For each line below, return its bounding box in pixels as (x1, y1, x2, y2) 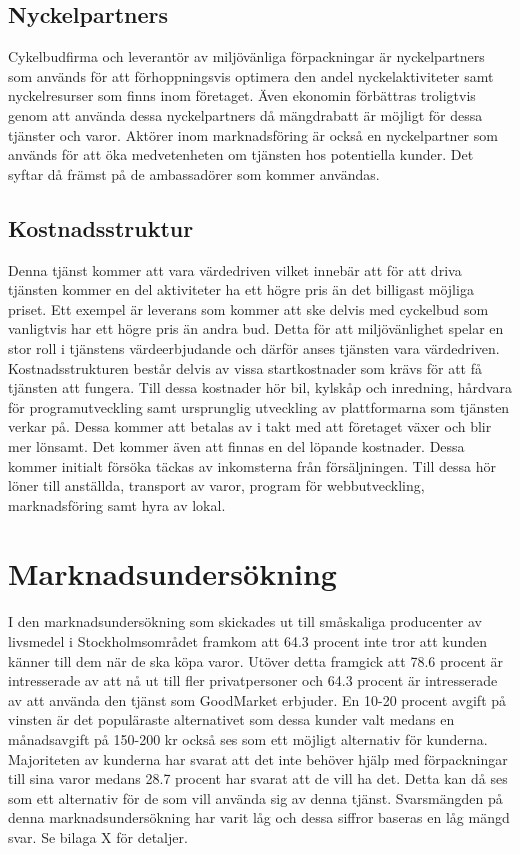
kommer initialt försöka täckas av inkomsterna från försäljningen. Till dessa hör (8, 455, 496, 476)
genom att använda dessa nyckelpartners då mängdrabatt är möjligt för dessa (8, 104, 483, 125)
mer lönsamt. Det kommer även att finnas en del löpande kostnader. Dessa (8, 435, 465, 456)
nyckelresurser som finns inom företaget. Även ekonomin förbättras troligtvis (8, 85, 476, 106)
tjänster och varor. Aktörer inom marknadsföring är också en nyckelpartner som (8, 124, 498, 145)
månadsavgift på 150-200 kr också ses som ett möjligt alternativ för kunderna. (8, 728, 488, 749)
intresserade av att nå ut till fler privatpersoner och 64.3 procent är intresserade (8, 670, 498, 691)
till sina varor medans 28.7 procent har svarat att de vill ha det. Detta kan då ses (8, 768, 508, 789)
